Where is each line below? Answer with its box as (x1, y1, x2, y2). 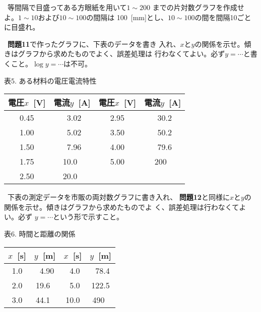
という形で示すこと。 (53, 211, 124, 222)
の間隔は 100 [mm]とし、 (86, 12, 168, 22)
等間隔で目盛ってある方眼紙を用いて (7, 2, 127, 12)
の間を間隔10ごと (194, 12, 251, 22)
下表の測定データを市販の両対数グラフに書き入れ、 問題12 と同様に (7, 192, 230, 202)
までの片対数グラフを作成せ (152, 2, 244, 12)
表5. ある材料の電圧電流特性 (4, 75, 97, 86)
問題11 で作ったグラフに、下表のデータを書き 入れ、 (8, 38, 180, 49)
